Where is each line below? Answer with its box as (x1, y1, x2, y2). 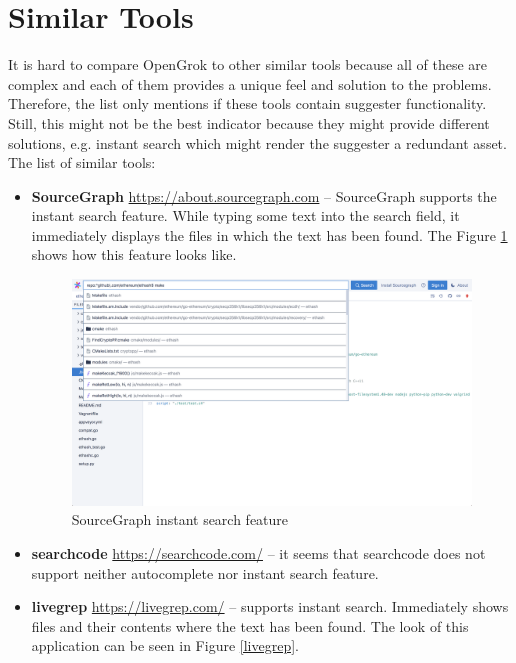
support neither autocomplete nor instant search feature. (31, 562, 379, 583)
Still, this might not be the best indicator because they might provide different (8, 112, 490, 133)
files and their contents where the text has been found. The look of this (31, 615, 469, 636)
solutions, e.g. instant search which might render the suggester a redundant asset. (8, 132, 507, 153)
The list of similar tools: (8, 152, 156, 173)
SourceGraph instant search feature (71, 509, 289, 530)
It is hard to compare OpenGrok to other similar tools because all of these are (8, 54, 488, 75)
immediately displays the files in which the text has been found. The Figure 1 (31, 224, 508, 245)
